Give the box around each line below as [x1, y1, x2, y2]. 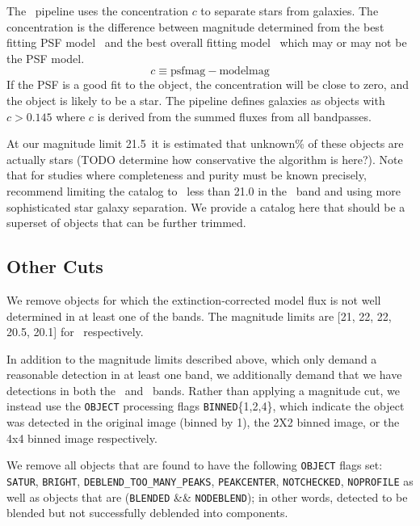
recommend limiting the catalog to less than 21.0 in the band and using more [6, 182, 401, 199]
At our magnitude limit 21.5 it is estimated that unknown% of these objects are [6, 135, 404, 152]
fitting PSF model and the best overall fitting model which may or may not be [6, 34, 407, 51]
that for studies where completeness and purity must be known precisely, [6, 166, 367, 183]
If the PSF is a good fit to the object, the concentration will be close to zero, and [6, 76, 409, 93]
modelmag [219, 65, 270, 78]
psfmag [170, 65, 206, 78]
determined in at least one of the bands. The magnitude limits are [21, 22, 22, [6, 307, 392, 324]
